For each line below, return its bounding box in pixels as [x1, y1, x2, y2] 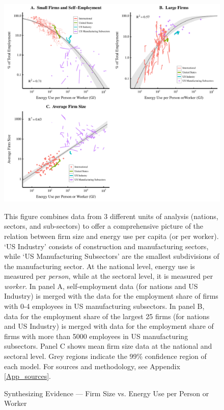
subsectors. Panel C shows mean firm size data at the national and [4, 341, 212, 351]
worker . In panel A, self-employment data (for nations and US [4, 280, 198, 291]
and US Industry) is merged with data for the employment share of [4, 321, 214, 331]
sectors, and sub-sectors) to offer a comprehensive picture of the [4, 221, 204, 231]
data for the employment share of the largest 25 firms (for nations [4, 310, 210, 321]
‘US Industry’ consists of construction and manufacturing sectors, [4, 240, 209, 251]
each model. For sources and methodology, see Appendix [4, 360, 180, 371]
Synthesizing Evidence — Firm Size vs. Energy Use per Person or [4, 388, 209, 398]
